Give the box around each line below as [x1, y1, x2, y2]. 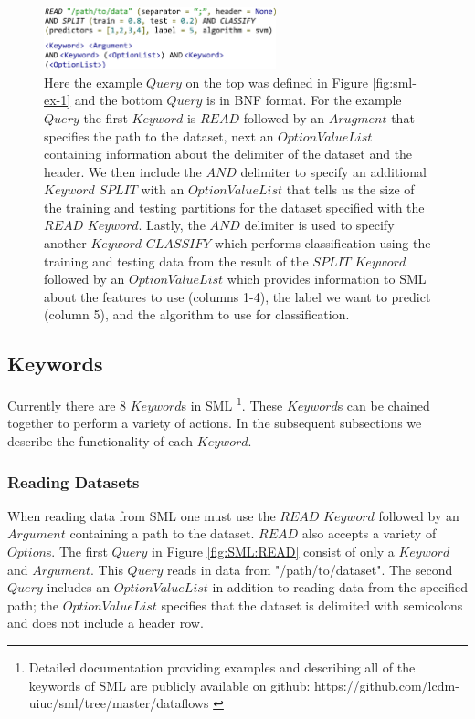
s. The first [46, 542, 108, 561]
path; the [7, 595, 59, 614]
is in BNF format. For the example [206, 90, 402, 109]
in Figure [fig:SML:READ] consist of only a [152, 542, 395, 561]
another [44, 234, 87, 253]
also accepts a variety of [301, 524, 437, 543]
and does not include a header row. [7, 613, 204, 632]
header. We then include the [44, 162, 202, 181]
